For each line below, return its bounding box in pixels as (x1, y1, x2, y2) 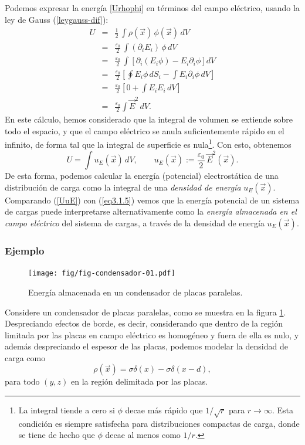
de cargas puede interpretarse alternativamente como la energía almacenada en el (5, 205, 297, 218)
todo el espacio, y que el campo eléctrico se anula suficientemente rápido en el (5, 124, 284, 137)
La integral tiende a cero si (18, 404, 115, 416)
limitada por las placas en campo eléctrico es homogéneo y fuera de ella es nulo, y (5, 328, 299, 341)
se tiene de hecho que (18, 429, 95, 441)
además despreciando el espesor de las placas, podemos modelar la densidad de (5, 340, 288, 352)
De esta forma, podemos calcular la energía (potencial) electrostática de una (5, 169, 279, 182)
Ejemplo (5, 243, 45, 257)
